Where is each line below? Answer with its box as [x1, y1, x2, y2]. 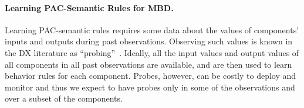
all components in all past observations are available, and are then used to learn [5, 58, 292, 70]
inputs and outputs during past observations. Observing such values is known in [5, 35, 293, 47]
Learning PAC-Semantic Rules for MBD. [5, 1, 174, 13]
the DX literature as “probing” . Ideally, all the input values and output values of [5, 46, 299, 58]
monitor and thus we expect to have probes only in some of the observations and [5, 81, 295, 93]
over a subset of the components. [5, 92, 123, 104]
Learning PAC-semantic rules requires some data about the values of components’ [5, 23, 299, 36]
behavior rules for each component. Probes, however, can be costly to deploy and [5, 69, 296, 82]
